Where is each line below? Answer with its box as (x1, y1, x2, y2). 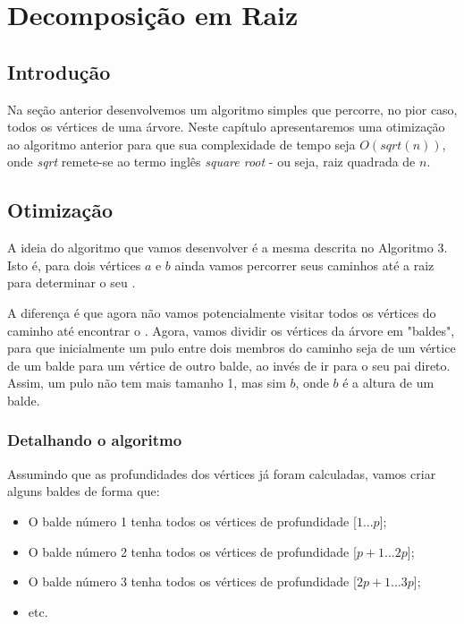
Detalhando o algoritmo (7, 429, 182, 451)
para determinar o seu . (7, 273, 136, 292)
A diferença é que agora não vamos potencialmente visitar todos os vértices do (7, 303, 436, 321)
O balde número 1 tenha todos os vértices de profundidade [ (28, 511, 357, 530)
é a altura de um (342, 373, 434, 392)
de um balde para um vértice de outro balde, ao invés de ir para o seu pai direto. (7, 355, 451, 374)
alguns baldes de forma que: (7, 482, 160, 500)
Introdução (7, 57, 111, 85)
